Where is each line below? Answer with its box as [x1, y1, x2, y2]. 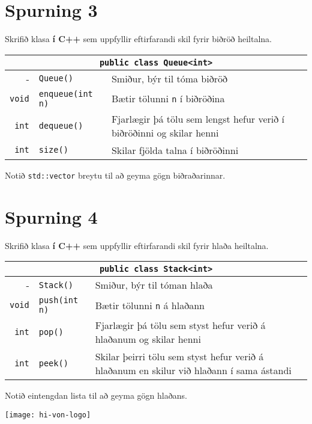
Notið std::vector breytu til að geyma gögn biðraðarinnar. [5, 168, 226, 181]
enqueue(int [38, 88, 93, 99]
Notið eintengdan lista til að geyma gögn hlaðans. [5, 389, 187, 402]
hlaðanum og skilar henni [95, 332, 201, 346]
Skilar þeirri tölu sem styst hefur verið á [95, 349, 264, 364]
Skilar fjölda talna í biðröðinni [111, 143, 239, 157]
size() [38, 145, 68, 155]
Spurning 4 [5, 204, 98, 229]
